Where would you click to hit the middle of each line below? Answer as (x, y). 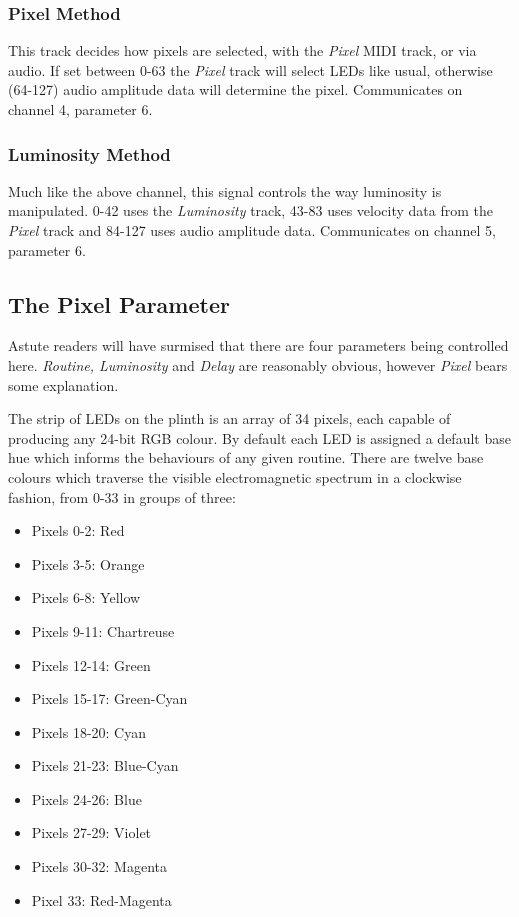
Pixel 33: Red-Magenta (101, 899)
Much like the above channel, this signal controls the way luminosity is (225, 190)
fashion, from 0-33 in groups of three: (122, 496)
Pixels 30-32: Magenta (99, 866)
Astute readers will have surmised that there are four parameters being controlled (258, 345)
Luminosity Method (89, 153)
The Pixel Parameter (119, 303)
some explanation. (63, 384)
